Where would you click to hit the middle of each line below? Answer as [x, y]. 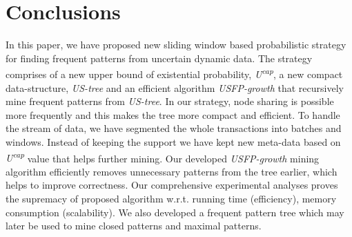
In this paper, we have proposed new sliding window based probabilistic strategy [176, 45]
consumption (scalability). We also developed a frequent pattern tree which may [175, 212]
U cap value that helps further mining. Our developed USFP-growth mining [163, 157]
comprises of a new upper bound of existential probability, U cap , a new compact [174, 73]
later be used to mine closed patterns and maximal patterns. [134, 226]
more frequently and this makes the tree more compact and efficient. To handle [173, 114]
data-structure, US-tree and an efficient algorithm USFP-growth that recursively [175, 87]
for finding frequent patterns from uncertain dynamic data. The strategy [159, 58]
